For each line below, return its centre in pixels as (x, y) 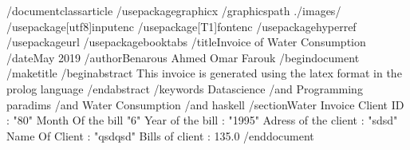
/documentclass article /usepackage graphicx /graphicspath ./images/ (174, 10)
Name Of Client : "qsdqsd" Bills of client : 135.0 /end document (160, 135)
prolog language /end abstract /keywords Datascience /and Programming (185, 88)
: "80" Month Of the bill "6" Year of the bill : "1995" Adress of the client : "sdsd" (202, 120)
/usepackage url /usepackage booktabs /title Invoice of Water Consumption (186, 42)
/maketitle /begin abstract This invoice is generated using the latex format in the (204, 73)
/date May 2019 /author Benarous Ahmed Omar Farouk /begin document (183, 57)
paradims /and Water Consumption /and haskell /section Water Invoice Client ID (205, 104)
